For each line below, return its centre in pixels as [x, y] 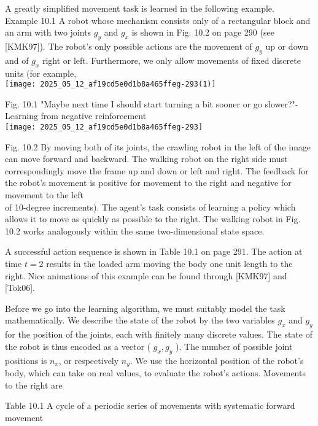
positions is [26, 360]
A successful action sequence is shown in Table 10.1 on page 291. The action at [154, 251]
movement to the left [44, 195]
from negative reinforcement [94, 116]
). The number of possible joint [234, 346]
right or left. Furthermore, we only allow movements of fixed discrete [171, 60]
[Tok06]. [20, 288]
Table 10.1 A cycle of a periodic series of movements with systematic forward [150, 405]
